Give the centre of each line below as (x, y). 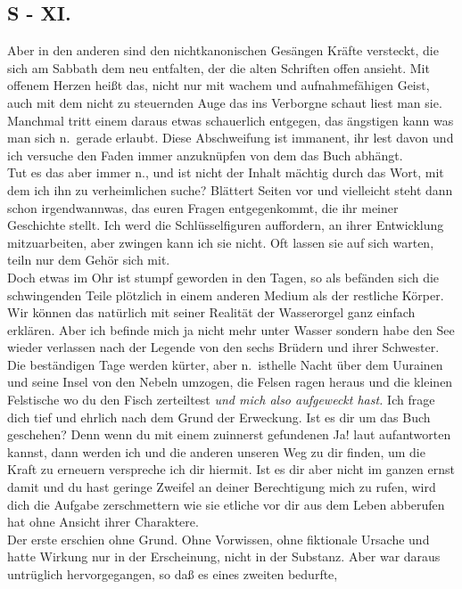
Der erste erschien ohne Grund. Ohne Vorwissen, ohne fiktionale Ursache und (219, 539)
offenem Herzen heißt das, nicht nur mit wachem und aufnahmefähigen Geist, (219, 85)
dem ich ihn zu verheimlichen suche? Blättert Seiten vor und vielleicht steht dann (230, 189)
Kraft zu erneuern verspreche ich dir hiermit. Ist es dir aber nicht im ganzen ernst (231, 469)
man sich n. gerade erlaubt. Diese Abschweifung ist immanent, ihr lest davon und (231, 138)
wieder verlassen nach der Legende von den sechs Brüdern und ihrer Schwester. (223, 347)
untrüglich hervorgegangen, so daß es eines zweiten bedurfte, (173, 574)
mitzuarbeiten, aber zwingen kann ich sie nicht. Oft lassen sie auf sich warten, (221, 242)
